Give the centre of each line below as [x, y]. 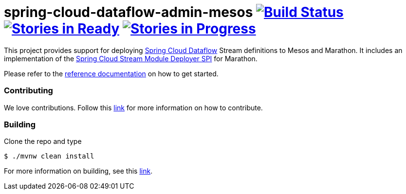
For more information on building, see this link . [78, 171]
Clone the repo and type [43, 141]
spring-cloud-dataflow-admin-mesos [129, 12]
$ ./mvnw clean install [49, 156]
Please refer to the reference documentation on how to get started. [111, 73]
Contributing [28, 91]
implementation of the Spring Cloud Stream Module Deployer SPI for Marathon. [131, 58]
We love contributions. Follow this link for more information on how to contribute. [133, 107]
